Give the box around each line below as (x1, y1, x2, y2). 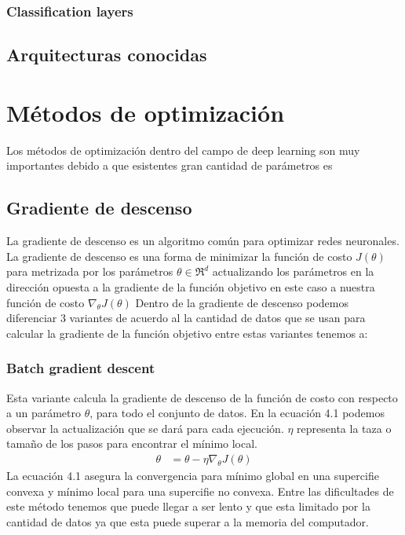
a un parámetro (6, 405, 81, 421)
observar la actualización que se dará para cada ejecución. (6, 420, 284, 436)
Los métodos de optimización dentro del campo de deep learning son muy (6, 141, 360, 158)
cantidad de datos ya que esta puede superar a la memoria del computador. (6, 513, 369, 530)
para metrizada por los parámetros (6, 263, 173, 280)
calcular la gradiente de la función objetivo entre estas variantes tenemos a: (6, 324, 368, 341)
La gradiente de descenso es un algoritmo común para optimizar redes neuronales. (6, 233, 400, 249)
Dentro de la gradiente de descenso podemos (135, 294, 349, 310)
